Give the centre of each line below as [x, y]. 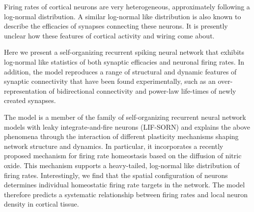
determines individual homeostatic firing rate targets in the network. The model [125, 185]
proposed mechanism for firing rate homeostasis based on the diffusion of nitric [123, 156]
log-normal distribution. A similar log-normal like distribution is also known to [123, 16]
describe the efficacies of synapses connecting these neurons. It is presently [116, 26]
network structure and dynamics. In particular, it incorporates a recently [114, 146]
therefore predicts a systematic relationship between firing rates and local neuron [126, 194]
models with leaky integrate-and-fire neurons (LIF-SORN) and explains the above [127, 126]
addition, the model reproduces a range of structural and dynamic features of [120, 71]
